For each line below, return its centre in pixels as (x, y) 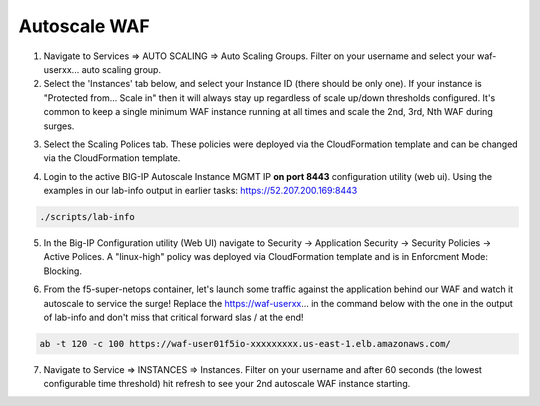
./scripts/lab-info (87, 217)
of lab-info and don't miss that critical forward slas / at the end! (173, 317)
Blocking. (62, 271)
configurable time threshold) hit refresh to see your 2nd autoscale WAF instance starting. (227, 384)
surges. (59, 126)
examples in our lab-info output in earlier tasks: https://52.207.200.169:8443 (200, 191)
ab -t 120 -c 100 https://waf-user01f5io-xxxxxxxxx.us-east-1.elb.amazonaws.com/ (245, 343)
